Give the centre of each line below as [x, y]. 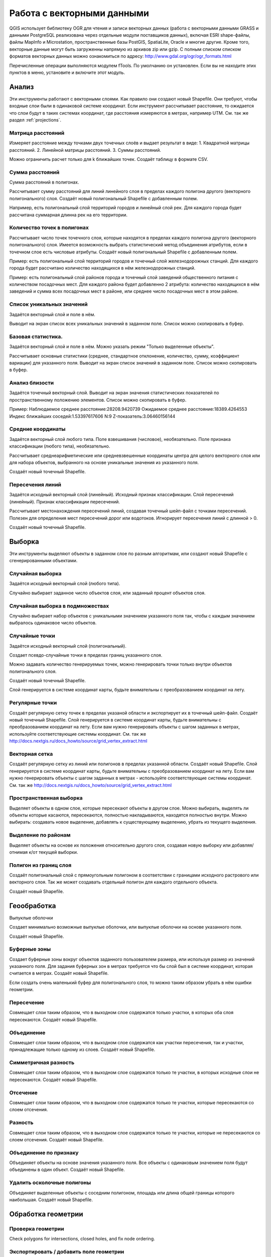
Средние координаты [37, 429]
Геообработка [33, 906]
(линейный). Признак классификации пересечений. [65, 502]
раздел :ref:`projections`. [35, 120]
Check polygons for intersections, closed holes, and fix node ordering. [82, 1239]
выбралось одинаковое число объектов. [53, 623]
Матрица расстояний [37, 133]
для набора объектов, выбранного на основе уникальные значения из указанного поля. [104, 462]
